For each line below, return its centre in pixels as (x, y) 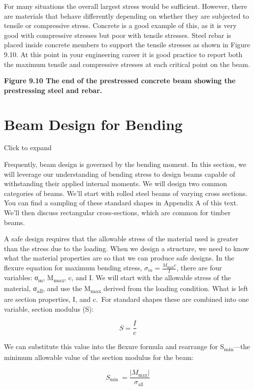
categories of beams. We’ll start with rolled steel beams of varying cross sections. (126, 193)
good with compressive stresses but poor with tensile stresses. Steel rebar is (118, 35)
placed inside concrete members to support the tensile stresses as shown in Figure (127, 45)
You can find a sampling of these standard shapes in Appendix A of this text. (121, 203)
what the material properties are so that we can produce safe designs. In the (119, 258)
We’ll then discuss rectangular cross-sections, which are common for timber (117, 212)
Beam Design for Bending (93, 124)
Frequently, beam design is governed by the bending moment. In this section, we (125, 164)
